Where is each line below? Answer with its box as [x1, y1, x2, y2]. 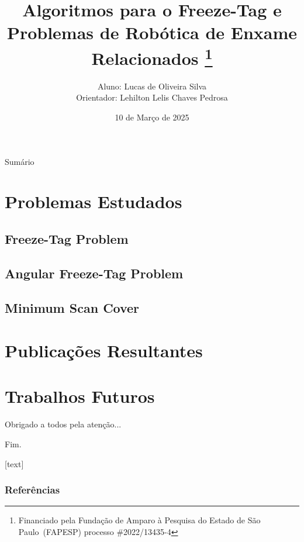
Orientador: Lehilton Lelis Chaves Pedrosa [76, 91, 228, 103]
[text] [5, 457, 24, 469]
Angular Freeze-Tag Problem [5, 264, 184, 282]
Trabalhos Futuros [5, 384, 155, 408]
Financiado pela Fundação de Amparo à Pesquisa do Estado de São [18, 514, 261, 526]
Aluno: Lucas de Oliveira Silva [97, 80, 207, 92]
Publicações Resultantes [5, 339, 203, 363]
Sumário [5, 155, 34, 167]
